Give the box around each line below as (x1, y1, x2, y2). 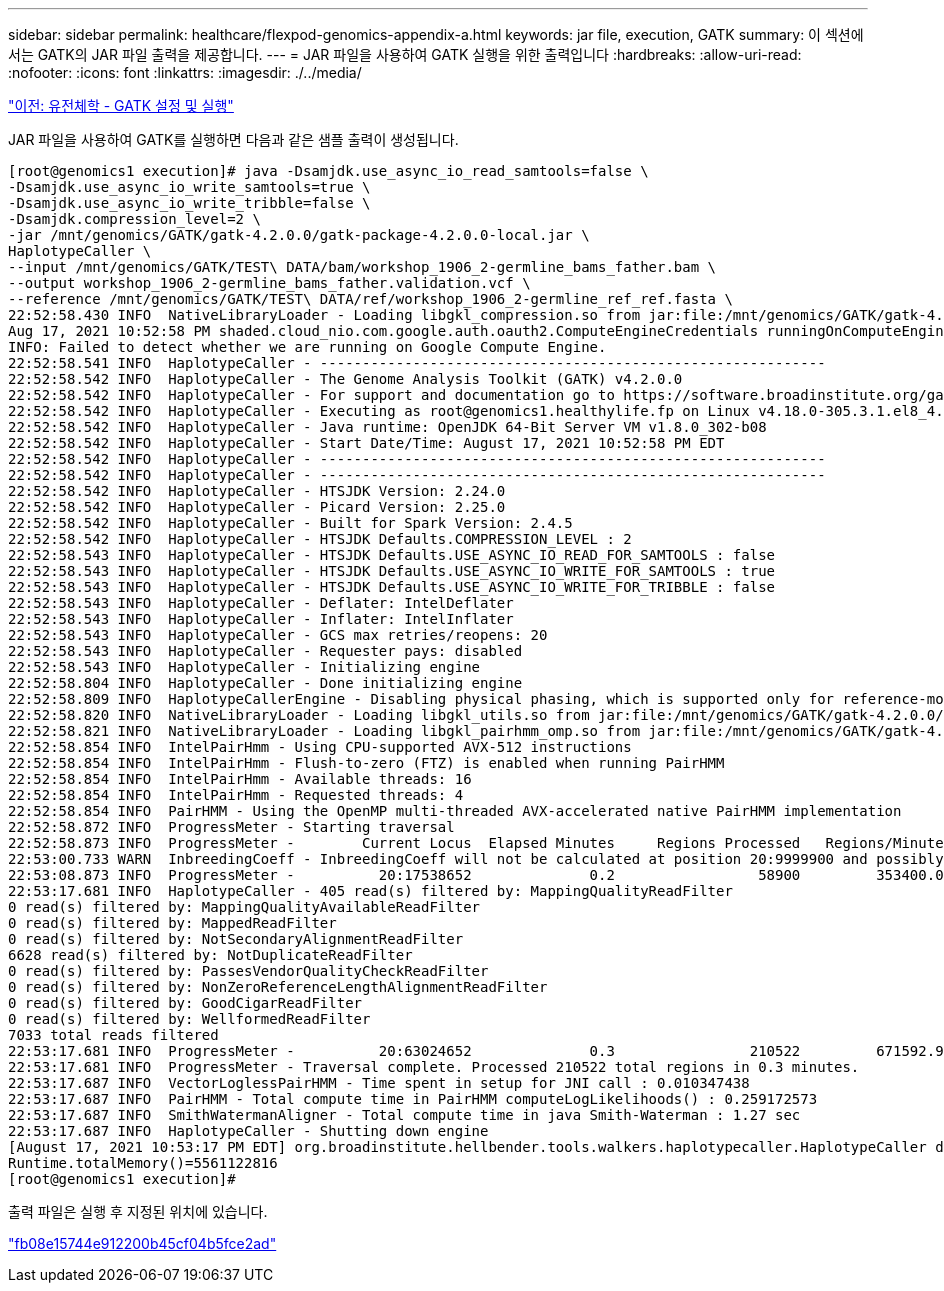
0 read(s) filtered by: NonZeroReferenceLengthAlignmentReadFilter (8, 979, 548, 995)
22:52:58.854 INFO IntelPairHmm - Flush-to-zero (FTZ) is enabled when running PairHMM (8, 755, 725, 771)
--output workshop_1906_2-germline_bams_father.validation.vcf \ (8, 275, 531, 291)
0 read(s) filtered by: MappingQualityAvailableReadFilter (8, 899, 481, 915)
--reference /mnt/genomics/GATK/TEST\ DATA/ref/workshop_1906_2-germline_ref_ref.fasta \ (8, 291, 733, 307)
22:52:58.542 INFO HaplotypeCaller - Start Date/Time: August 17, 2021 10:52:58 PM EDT (8, 435, 725, 451)
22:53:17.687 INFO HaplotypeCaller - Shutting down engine (8, 1123, 489, 1139)
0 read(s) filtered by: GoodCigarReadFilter (8, 995, 363, 1011)
